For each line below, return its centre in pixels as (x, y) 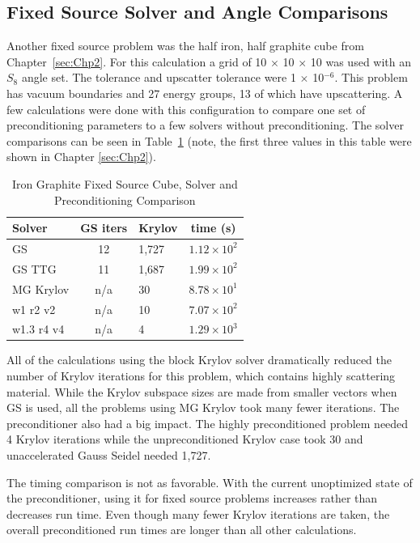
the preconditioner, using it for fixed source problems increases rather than (192, 498)
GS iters (104, 228)
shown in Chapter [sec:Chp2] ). (81, 157)
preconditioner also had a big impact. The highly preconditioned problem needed (208, 423)
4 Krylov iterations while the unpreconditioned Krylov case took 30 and (185, 439)
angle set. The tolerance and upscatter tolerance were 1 (159, 77)
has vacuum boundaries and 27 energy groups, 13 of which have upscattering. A (205, 93)
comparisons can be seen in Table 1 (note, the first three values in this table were (209, 140)
